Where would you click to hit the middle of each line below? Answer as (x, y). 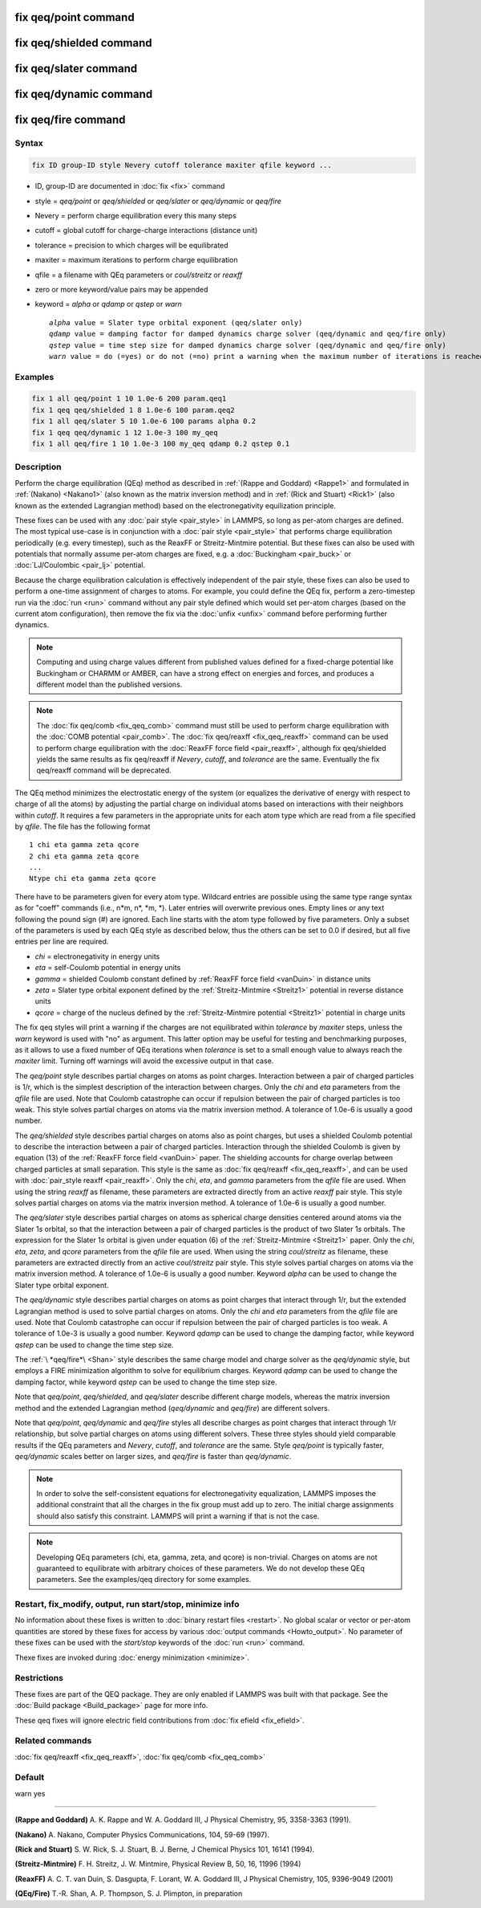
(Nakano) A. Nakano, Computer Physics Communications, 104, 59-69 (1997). (142, 1834)
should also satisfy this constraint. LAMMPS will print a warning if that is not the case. (178, 1516)
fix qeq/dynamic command (84, 94)
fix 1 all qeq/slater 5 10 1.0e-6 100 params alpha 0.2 (144, 421)
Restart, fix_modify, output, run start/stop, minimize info (127, 1604)
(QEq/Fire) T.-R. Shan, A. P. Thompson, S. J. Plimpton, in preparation (129, 1894)
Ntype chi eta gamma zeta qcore (93, 879)
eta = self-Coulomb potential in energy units (108, 968)
